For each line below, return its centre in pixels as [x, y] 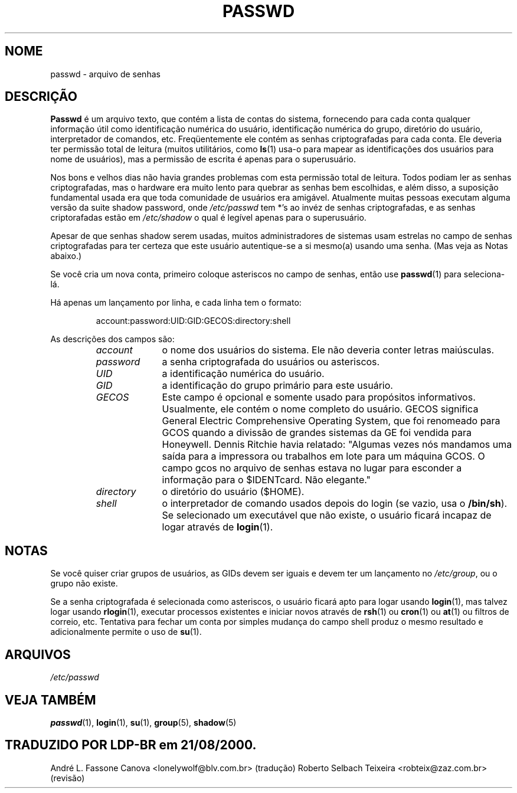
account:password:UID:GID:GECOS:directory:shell [193, 321]
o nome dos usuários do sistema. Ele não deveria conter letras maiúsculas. [328, 350]
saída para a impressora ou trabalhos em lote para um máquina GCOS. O [323, 456]
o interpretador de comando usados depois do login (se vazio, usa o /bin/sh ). [335, 504]
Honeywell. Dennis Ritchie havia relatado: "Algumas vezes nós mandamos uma [337, 445]
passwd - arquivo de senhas [105, 74]
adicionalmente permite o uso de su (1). [126, 632]
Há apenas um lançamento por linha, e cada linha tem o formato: [176, 303]
